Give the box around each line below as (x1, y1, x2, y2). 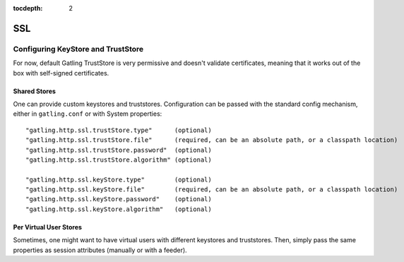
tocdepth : (13, 4, 43, 12)
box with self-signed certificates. (13, 69, 109, 77)
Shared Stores (13, 87, 57, 95)
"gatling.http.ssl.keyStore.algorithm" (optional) (25, 205, 212, 213)
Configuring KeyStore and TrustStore (13, 44, 144, 54)
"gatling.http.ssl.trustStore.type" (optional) (25, 126, 212, 134)
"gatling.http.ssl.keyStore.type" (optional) (25, 175, 212, 184)
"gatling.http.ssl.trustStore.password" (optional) (25, 145, 212, 154)
